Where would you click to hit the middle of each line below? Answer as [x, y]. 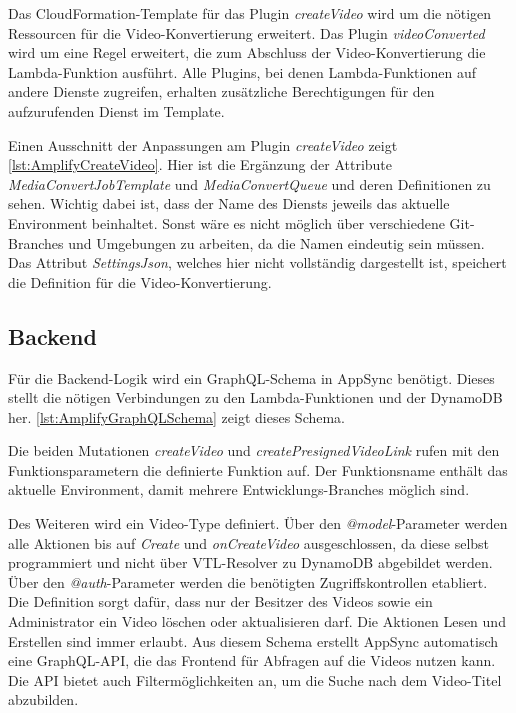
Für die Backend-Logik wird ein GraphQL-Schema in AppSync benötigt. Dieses [251, 377]
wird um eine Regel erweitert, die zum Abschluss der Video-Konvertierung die [247, 52]
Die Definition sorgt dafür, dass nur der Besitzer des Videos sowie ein [220, 601]
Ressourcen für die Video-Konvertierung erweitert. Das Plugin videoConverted [246, 32]
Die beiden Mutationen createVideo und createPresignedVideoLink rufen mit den [254, 450]
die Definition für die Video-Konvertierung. [140, 281]
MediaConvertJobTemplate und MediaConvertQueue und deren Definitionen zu [249, 183]
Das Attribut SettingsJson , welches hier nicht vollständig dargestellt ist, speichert [257, 262]
